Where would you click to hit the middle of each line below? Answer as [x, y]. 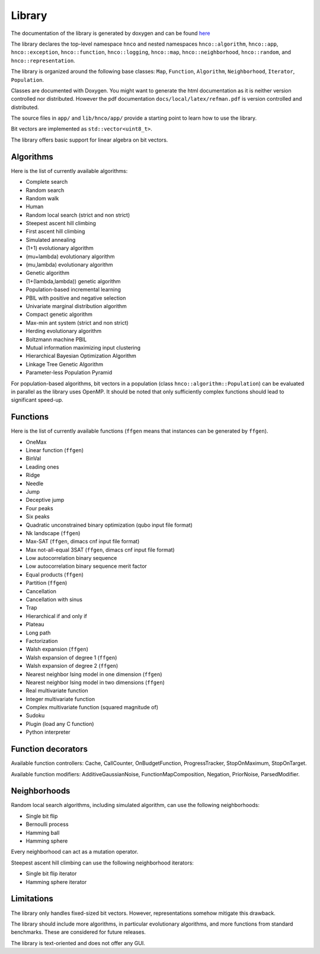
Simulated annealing [51, 239]
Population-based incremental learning [73, 290]
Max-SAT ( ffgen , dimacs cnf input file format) [83, 542]
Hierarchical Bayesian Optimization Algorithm [81, 356]
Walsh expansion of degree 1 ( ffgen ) [71, 657]
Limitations [32, 899]
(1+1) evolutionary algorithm [60, 248]
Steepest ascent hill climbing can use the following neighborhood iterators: [102, 863]
